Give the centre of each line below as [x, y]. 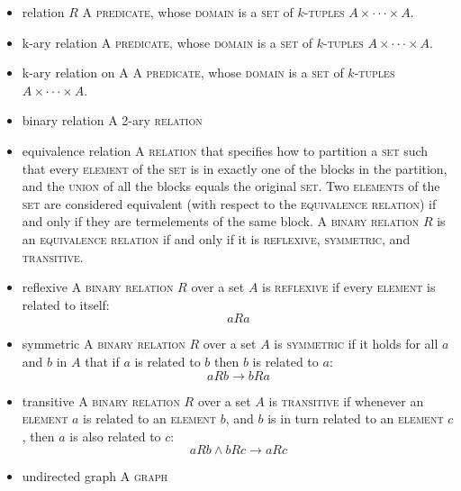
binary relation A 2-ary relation [112, 120]
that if [102, 361]
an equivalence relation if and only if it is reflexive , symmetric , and [216, 238]
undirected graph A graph [95, 476]
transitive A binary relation [101, 400]
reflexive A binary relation [98, 287]
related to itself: [66, 304]
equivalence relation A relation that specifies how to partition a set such [225, 150]
